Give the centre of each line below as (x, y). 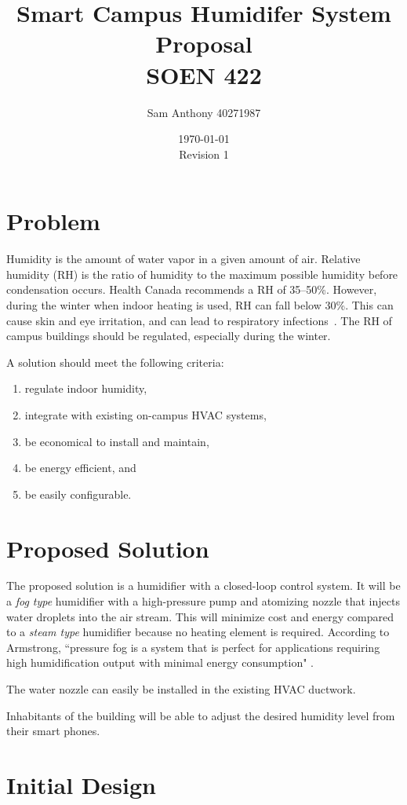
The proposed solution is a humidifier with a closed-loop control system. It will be (203, 585)
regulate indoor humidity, (86, 388)
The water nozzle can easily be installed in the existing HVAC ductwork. (181, 689)
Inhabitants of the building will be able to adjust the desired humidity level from (201, 715)
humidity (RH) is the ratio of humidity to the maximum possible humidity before (202, 274)
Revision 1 (204, 154)
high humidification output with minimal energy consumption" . (160, 662)
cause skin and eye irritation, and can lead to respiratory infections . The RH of (199, 320)
